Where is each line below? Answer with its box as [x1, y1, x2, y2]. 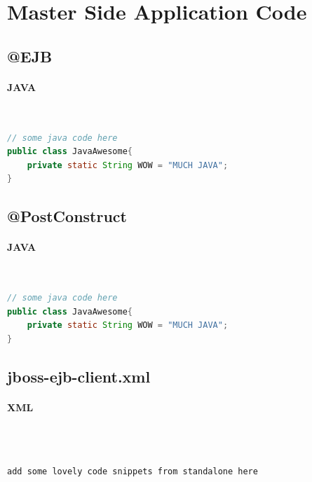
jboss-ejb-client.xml [7, 365, 151, 387]
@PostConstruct [7, 205, 127, 227]
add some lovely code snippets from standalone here [7, 467, 258, 477]
